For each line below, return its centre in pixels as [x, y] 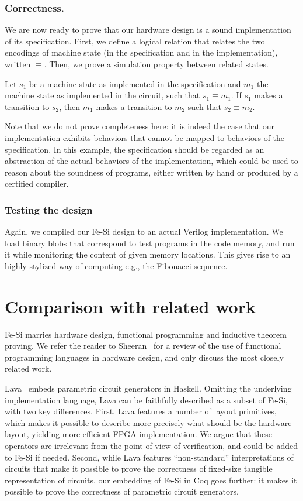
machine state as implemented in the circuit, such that [102, 95]
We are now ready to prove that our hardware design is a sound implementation [148, 30]
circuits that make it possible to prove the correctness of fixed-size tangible [139, 469]
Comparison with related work [130, 306]
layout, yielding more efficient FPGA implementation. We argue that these [138, 434]
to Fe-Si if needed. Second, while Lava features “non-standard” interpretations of [149, 457]
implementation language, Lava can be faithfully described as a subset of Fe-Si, [146, 399]
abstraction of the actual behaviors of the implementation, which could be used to [151, 161]
